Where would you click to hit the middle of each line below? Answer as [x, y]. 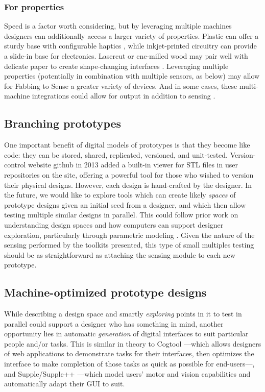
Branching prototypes [63, 123]
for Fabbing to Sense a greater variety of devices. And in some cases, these [121, 85]
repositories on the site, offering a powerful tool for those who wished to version [129, 174]
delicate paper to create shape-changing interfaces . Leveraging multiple [116, 66]
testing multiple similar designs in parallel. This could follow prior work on [121, 215]
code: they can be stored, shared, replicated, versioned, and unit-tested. [116, 154]
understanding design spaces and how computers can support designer [114, 224]
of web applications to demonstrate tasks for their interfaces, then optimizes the [129, 353]
